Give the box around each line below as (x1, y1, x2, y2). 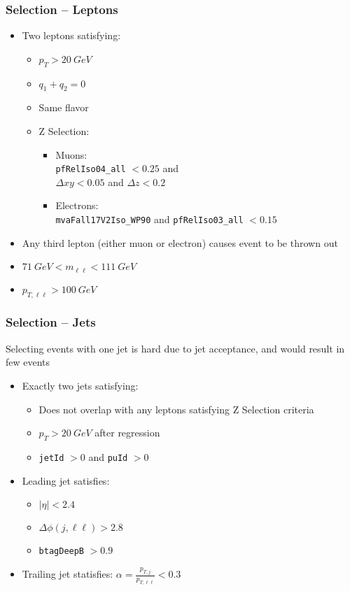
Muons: (55, 147, 87, 162)
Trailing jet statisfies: (22, 567, 113, 581)
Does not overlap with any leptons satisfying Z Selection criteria (38, 401, 314, 416)
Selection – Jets (6, 313, 96, 331)
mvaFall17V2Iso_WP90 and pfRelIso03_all (55, 212, 244, 227)
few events (6, 355, 50, 369)
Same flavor (38, 100, 89, 115)
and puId (88, 449, 128, 464)
